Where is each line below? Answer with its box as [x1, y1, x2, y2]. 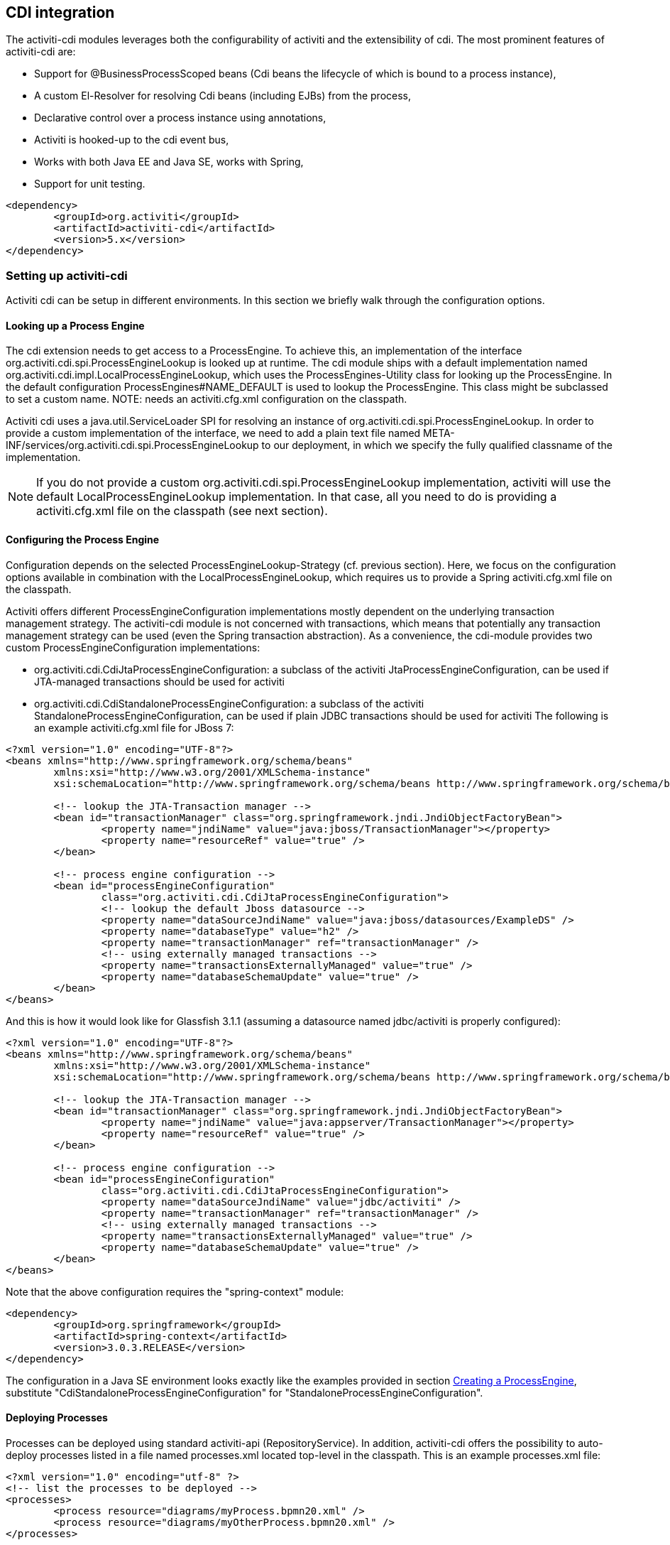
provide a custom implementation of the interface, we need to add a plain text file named [6, 427, 421, 440]
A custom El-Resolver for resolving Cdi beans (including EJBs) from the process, [34, 90, 411, 102]
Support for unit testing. [34, 178, 145, 190]
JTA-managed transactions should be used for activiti [34, 675, 285, 688]
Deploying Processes [6, 1411, 108, 1424]
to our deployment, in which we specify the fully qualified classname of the [261, 439, 613, 452]
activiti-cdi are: [6, 45, 76, 58]
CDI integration [6, 4, 115, 21]
